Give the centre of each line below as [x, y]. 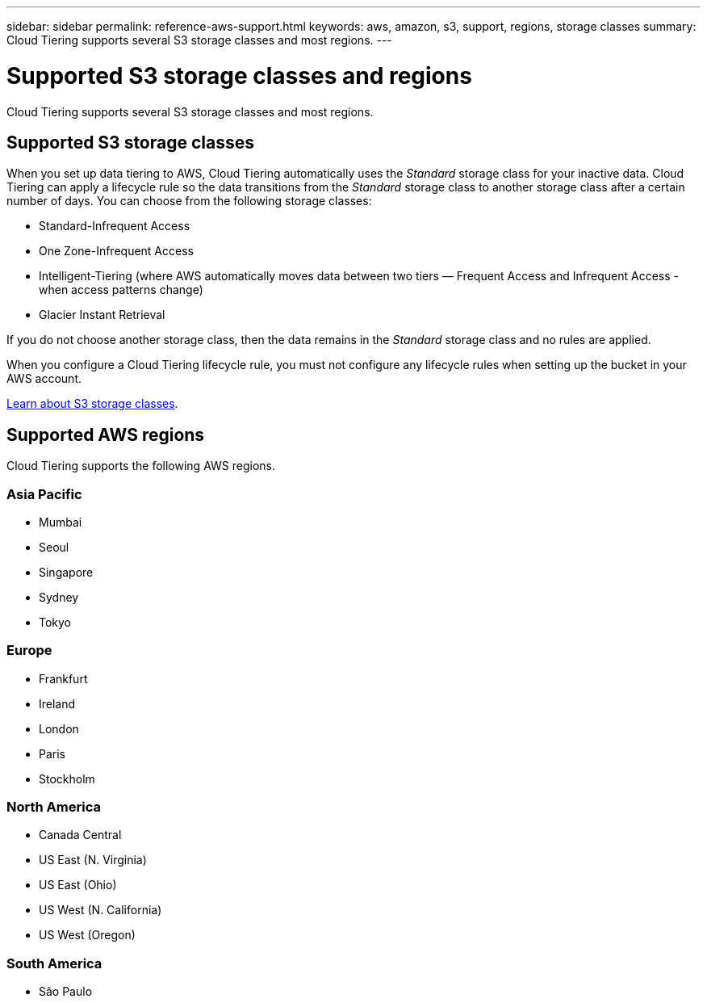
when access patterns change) [121, 290]
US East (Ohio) [78, 885]
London [59, 728]
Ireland [57, 703]
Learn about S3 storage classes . [92, 404]
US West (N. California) [100, 910]
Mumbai [61, 522]
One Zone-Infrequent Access [116, 251]
